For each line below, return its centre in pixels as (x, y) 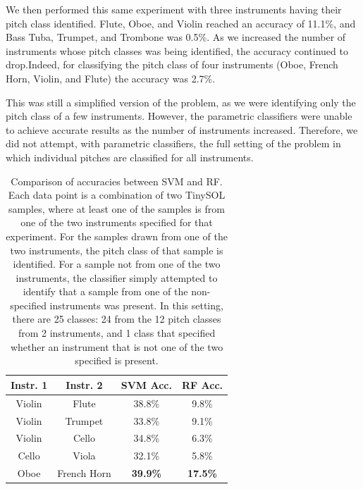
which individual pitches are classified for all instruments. (130, 157)
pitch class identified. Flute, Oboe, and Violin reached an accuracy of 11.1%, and (181, 23)
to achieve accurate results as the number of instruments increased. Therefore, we (182, 129)
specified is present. (117, 360)
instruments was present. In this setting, (136, 305)
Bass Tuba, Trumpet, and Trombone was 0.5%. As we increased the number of (176, 37)
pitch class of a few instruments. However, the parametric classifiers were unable (179, 116)
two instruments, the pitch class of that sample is (117, 250)
